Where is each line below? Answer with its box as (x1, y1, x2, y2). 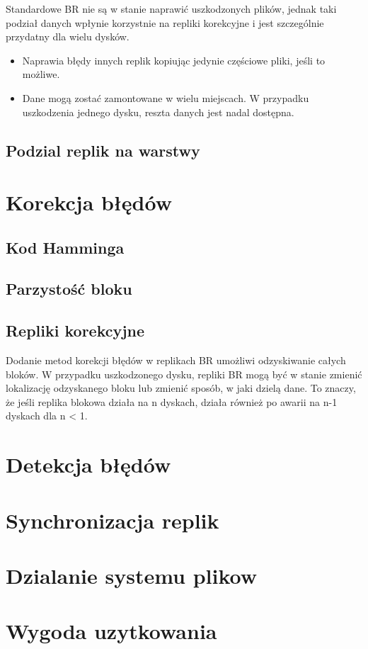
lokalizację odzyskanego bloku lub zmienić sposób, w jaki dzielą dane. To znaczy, (6, 380, 356, 395)
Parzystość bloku (6, 278, 132, 300)
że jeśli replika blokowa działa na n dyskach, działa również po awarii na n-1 (6, 394, 338, 409)
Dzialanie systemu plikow (6, 560, 258, 589)
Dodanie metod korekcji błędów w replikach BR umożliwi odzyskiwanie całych (6, 353, 346, 368)
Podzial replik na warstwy (6, 139, 200, 161)
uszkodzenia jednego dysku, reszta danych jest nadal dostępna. (22, 104, 294, 119)
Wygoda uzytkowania (6, 616, 217, 645)
